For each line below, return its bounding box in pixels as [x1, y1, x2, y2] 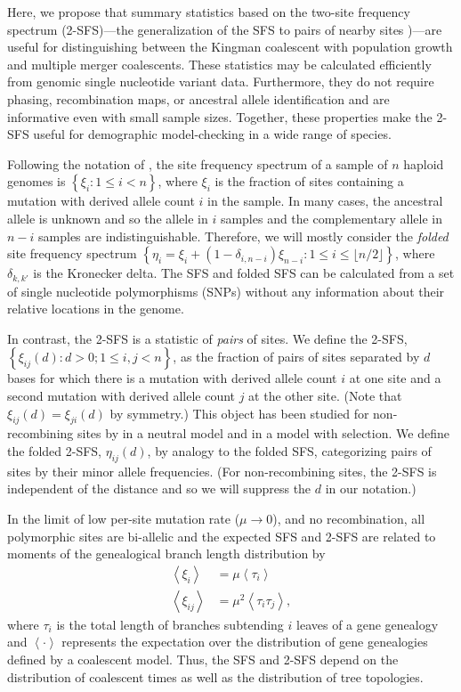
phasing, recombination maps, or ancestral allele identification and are [7, 89, 390, 108]
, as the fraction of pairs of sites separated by [173, 347, 420, 366]
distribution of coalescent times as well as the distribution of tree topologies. [7, 667, 424, 686]
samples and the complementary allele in [220, 208, 442, 227]
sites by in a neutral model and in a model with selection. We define [77, 424, 449, 443]
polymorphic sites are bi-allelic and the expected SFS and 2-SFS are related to [7, 526, 436, 545]
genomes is [7, 172, 66, 191]
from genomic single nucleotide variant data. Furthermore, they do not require [7, 72, 434, 91]
